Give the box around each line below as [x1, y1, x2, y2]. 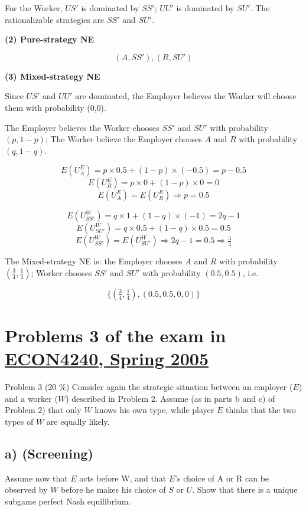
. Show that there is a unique [192, 483, 298, 496]
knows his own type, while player [95, 404, 214, 416]
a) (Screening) [5, 444, 93, 463]
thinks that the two [225, 404, 296, 416]
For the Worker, [5, 2, 63, 14]
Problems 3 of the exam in [5, 323, 226, 348]
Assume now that [5, 471, 68, 484]
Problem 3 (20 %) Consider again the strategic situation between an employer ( [5, 381, 293, 393]
